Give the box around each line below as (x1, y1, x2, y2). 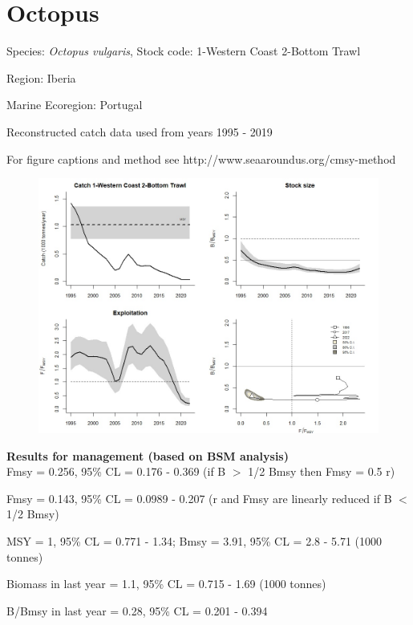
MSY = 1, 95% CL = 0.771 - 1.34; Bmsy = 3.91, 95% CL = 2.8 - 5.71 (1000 (6, 533, 383, 550)
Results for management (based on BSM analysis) (6, 447, 289, 464)
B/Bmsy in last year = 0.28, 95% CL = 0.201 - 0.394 (6, 602, 268, 619)
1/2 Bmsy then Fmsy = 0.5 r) (248, 463, 395, 480)
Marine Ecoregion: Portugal (6, 96, 143, 113)
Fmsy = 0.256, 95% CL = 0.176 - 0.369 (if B (6, 463, 226, 480)
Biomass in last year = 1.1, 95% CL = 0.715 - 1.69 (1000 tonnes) (6, 575, 326, 592)
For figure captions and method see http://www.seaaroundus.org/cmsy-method (6, 150, 396, 167)
